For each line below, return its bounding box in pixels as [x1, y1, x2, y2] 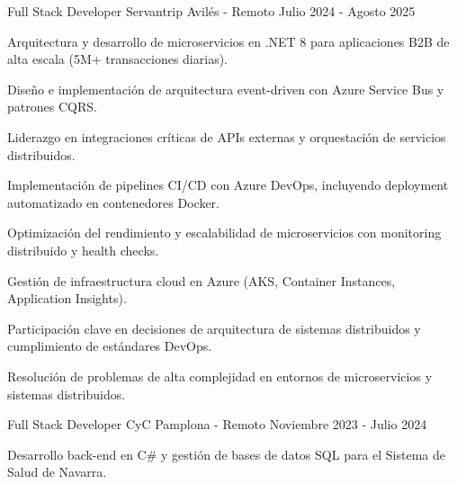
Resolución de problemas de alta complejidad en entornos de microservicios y [7, 366, 433, 385]
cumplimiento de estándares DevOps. [7, 336, 212, 355]
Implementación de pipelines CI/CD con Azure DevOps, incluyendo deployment [7, 175, 449, 194]
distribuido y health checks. [7, 240, 159, 259]
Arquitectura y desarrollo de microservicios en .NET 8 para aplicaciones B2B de [7, 31, 450, 50]
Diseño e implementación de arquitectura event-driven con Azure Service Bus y [7, 79, 444, 98]
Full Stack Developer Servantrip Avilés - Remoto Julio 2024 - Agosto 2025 [7, 2, 416, 20]
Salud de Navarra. [7, 462, 107, 481]
